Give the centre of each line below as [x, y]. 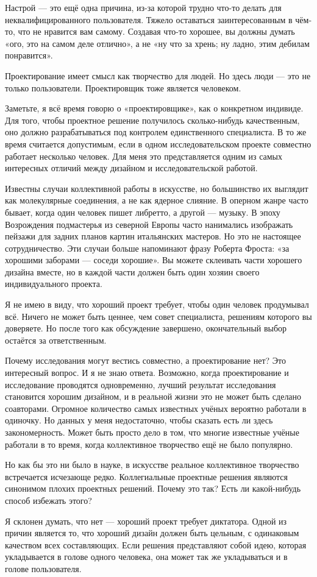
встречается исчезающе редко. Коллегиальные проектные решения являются [147, 476]
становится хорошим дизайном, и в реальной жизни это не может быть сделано [153, 396]
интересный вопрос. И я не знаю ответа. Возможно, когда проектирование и [147, 373]
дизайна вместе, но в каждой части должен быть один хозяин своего [132, 271]
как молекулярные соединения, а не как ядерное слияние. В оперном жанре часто [157, 200]
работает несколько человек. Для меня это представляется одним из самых [144, 156]
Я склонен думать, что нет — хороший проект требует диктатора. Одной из [146, 521]
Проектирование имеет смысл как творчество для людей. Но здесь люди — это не [158, 75]
